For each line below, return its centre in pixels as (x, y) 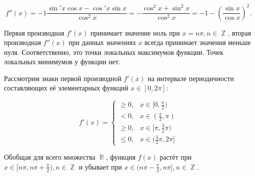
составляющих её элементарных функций (66, 88)
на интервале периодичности (191, 78)
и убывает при (100, 166)
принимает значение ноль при (135, 32)
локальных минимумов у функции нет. (62, 62)
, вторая (239, 32)
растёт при (175, 157)
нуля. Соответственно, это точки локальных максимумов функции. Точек (114, 52)
